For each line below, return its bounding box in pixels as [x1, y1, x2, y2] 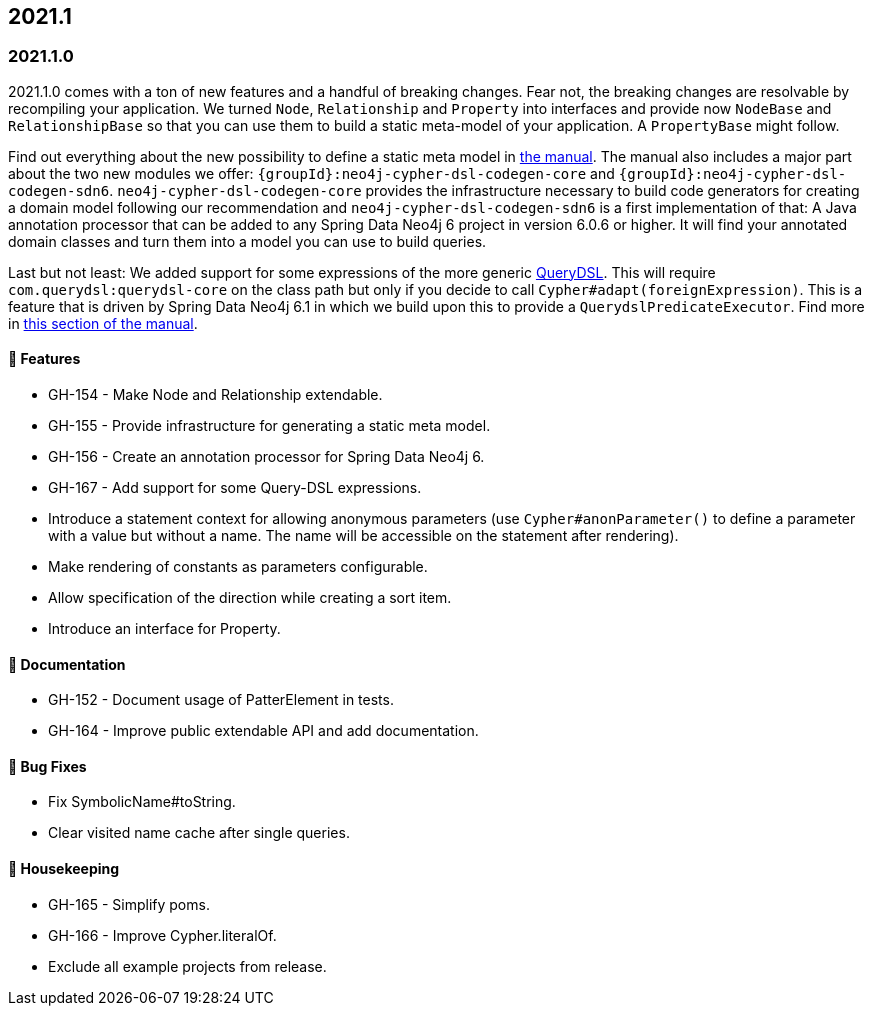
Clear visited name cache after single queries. [48, 824, 350, 842]
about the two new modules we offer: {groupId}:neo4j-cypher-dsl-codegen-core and [8, 164, 615, 182]
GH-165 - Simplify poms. [48, 895, 210, 913]
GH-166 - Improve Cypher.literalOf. [48, 926, 277, 944]
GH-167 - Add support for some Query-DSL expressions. [48, 479, 422, 497]
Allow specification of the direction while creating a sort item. [48, 589, 452, 607]
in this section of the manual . [8, 314, 198, 332]
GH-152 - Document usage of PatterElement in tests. [48, 691, 394, 709]
